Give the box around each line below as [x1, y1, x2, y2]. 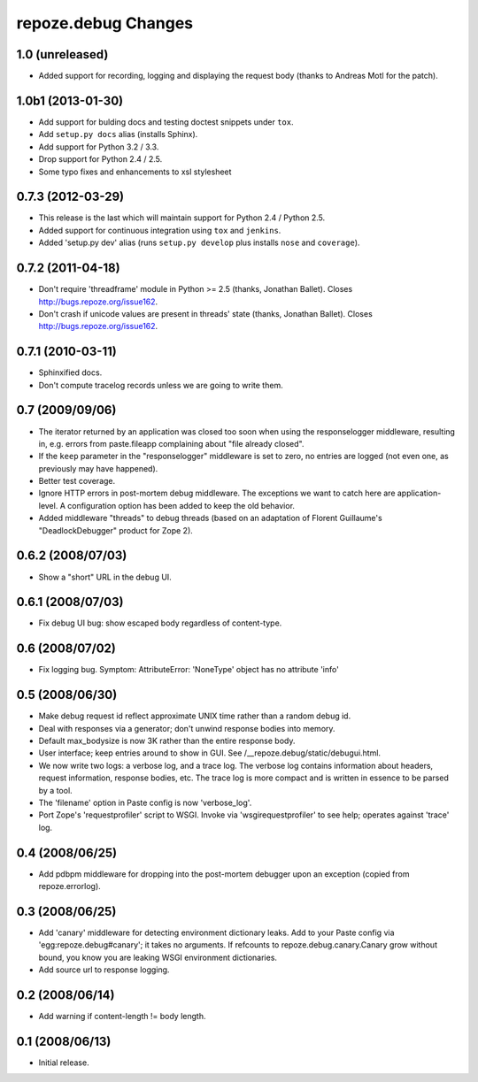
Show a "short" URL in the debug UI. [38, 572, 172, 582]
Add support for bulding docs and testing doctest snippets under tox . [38, 116, 294, 127]
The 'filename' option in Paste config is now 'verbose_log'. [38, 797, 252, 808]
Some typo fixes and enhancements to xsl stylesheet [38, 166, 232, 177]
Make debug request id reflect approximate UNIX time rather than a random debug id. [38, 710, 351, 721]
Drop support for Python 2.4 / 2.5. [38, 154, 163, 165]
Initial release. [38, 1057, 89, 1068]
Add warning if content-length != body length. [38, 1011, 206, 1022]
